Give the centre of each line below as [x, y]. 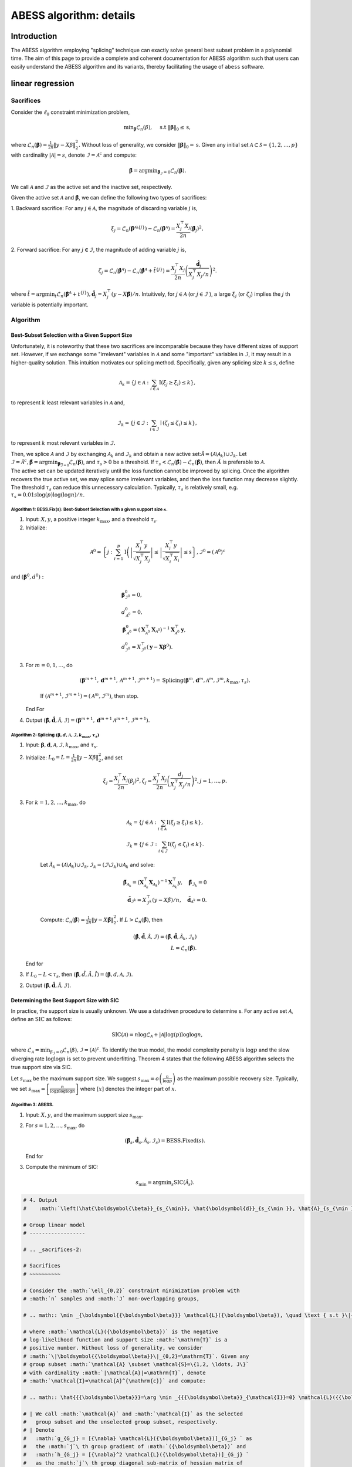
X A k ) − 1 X [160, 883]
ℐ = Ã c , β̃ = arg [29, 462]
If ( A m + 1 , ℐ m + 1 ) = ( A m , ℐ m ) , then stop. [89, 696]
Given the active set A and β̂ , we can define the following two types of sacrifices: [109, 197]
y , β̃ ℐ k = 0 [192, 883]
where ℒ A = [25, 1050]
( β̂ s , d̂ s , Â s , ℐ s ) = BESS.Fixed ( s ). [165, 1141]
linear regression [43, 83]
